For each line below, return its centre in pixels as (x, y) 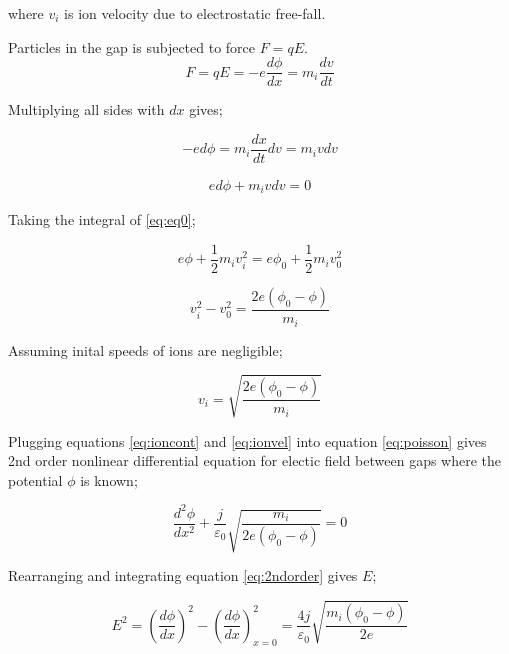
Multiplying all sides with (86, 109)
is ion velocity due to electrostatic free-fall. (195, 13)
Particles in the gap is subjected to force (132, 46)
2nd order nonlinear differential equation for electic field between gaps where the (255, 460)
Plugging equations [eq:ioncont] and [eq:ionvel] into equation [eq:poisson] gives (247, 440)
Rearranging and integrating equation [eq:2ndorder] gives (183, 575)
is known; (109, 479)
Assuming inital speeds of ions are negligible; (145, 349)
